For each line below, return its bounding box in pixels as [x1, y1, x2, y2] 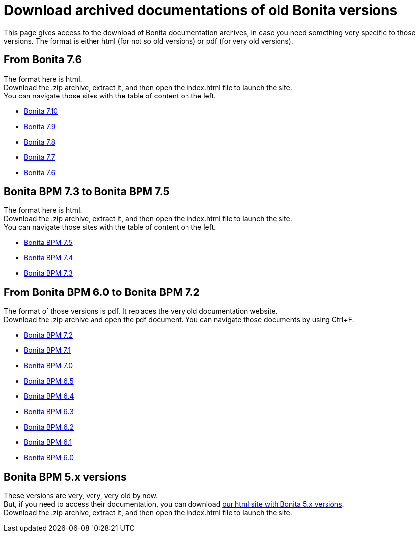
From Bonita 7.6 [4, 53, 82, 66]
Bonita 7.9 [24, 122, 56, 131]
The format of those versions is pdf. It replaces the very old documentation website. [4, 307, 278, 316]
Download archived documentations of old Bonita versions [4, 2, 398, 19]
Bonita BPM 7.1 [24, 346, 71, 355]
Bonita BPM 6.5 [24, 377, 74, 386]
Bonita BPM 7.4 [24, 253, 73, 262]
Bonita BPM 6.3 [24, 407, 74, 416]
